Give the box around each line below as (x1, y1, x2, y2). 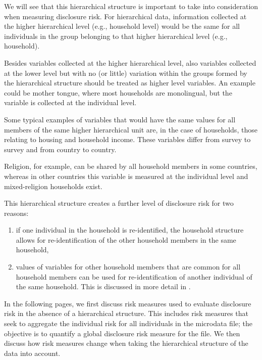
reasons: (4, 207, 29, 218)
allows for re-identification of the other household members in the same (16, 234, 236, 245)
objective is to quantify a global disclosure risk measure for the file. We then (4, 328, 240, 338)
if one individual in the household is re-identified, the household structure (16, 224, 244, 235)
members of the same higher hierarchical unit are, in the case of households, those (4, 124, 257, 134)
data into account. (4, 347, 61, 358)
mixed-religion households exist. (4, 181, 102, 191)
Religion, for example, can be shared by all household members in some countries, (4, 161, 257, 171)
